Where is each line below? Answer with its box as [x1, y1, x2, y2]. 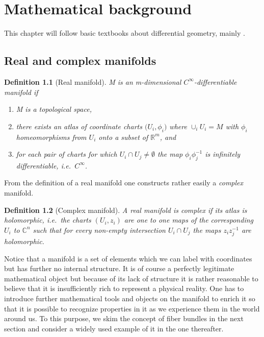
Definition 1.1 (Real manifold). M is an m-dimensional [4, 76, 181, 87]
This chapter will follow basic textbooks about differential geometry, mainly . [4, 28, 245, 38]
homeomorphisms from [16, 131, 87, 142]
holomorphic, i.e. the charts [4, 214, 91, 225]
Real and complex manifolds [4, 53, 156, 68]
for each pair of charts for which [16, 149, 117, 159]
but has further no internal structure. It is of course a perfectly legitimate [4, 263, 234, 274]
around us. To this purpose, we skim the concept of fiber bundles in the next [4, 313, 244, 324]
